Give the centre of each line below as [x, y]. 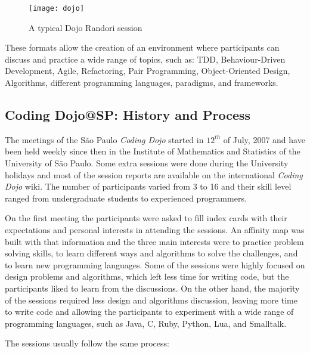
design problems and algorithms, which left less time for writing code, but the [147, 276]
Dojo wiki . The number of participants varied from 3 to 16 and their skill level [148, 186]
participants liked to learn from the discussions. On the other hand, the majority [152, 288]
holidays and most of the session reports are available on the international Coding [154, 174]
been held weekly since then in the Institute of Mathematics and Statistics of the [153, 151]
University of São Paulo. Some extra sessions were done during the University [147, 163]
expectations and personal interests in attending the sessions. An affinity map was [155, 229]
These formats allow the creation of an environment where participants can [142, 47]
